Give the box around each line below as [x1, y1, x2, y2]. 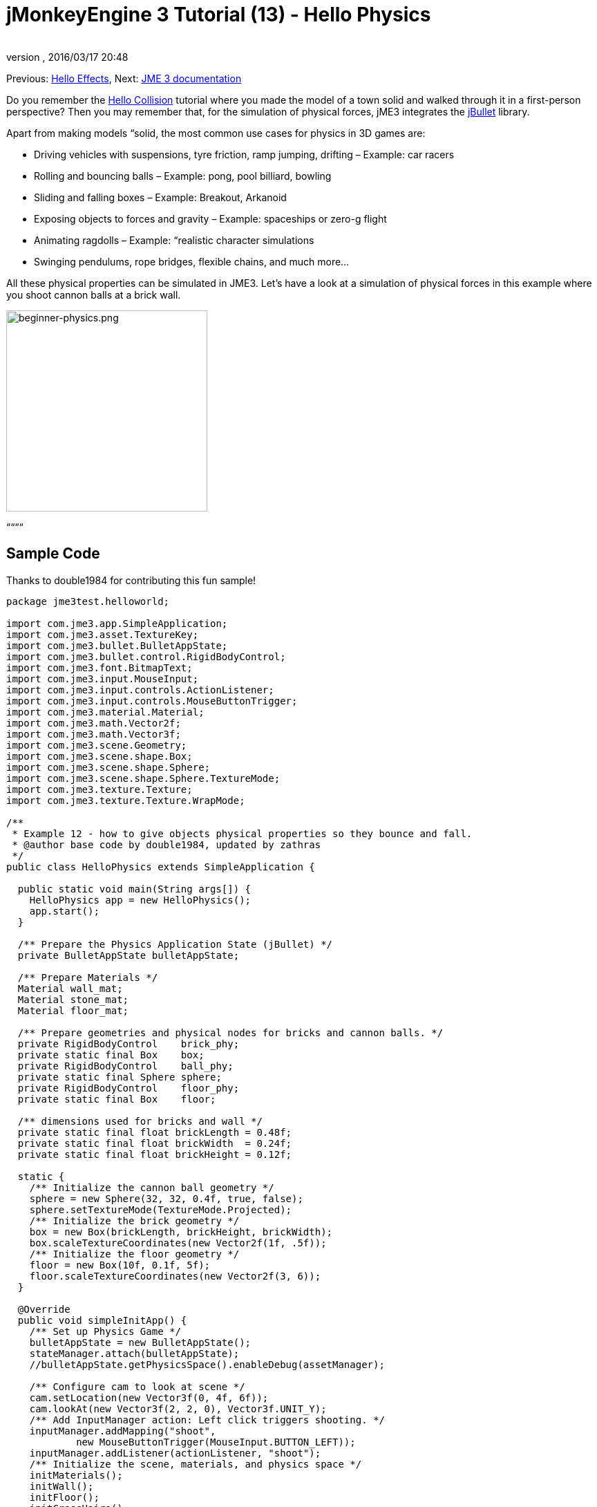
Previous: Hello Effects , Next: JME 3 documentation [6, 72, 242, 84]
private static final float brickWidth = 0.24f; [17, 1137, 292, 1149]
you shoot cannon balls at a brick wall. [6, 288, 181, 301]
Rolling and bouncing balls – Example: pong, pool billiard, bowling [34, 169, 332, 182]
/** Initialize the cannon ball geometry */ [29, 1181, 274, 1193]
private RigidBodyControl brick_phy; [17, 1038, 240, 1049]
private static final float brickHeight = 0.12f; [17, 1148, 292, 1160]
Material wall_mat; [17, 982, 123, 994]
